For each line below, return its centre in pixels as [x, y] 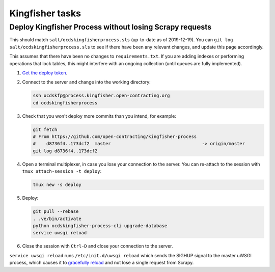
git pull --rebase [56, 212]
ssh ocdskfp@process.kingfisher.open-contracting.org [101, 96]
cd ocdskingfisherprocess [65, 103]
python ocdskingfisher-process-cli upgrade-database [100, 226]
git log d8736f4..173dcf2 [65, 151]
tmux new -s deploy [57, 185]
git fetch [45, 129]
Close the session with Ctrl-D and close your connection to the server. [98, 246]
